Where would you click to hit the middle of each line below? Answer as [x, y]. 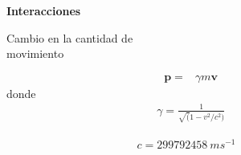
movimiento [35, 53]
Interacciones [44, 10]
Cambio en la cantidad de [70, 37]
